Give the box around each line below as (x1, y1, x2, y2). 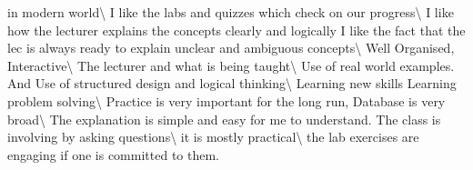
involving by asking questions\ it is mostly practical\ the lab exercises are (7, 127, 419, 146)
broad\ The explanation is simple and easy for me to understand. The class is (7, 109, 441, 128)
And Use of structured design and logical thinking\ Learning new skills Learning (7, 74, 457, 93)
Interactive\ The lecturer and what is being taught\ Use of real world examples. (7, 55, 455, 75)
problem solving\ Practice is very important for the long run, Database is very (7, 91, 446, 110)
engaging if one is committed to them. (7, 145, 220, 164)
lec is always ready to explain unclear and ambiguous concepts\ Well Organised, (7, 38, 455, 57)
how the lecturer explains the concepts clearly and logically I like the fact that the (7, 20, 466, 39)
